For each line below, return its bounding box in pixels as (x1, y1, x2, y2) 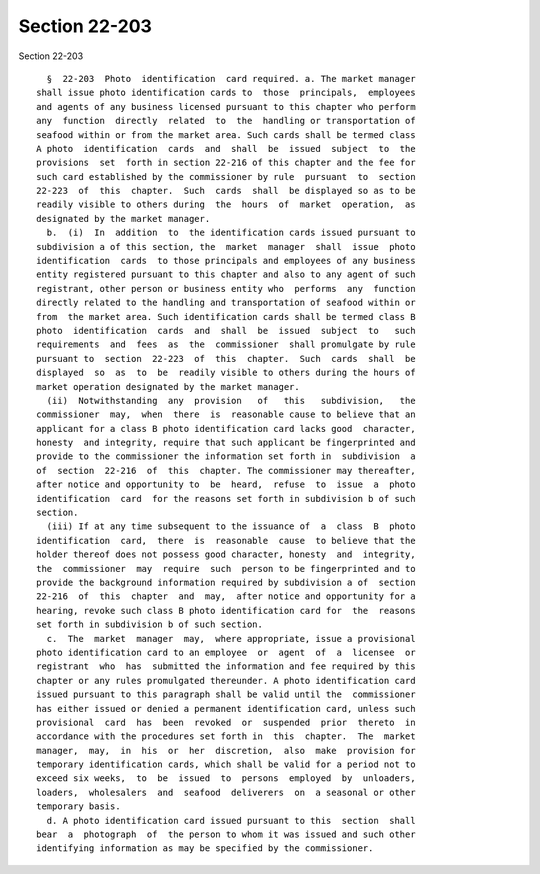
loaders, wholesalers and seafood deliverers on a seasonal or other (36, 786, 416, 798)
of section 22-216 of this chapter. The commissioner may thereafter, (36, 465, 416, 476)
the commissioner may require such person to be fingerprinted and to (36, 563, 416, 574)
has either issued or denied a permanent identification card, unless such (36, 703, 416, 714)
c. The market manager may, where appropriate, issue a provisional (46, 633, 416, 644)
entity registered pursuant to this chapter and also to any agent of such (36, 269, 416, 280)
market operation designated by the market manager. (36, 381, 300, 392)
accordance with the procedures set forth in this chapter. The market (36, 731, 416, 742)
